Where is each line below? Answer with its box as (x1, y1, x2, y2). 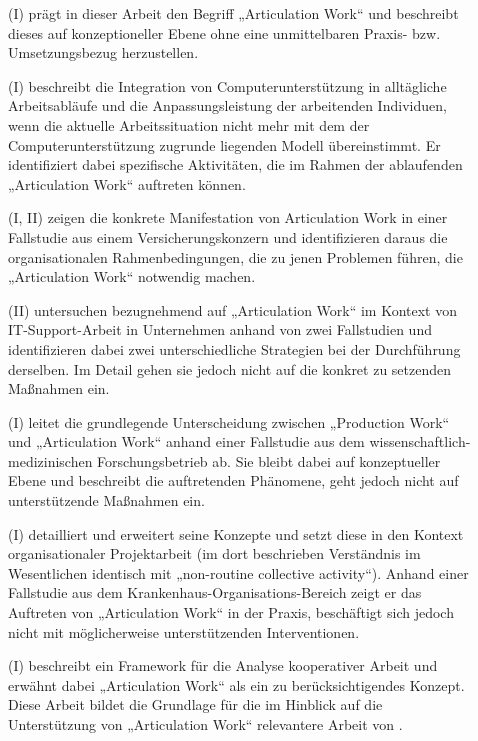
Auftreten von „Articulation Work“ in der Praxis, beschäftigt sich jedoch (8, 602, 454, 623)
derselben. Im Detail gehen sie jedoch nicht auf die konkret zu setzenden (8, 358, 452, 379)
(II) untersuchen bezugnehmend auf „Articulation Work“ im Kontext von (8, 299, 458, 320)
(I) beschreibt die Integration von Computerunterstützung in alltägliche (8, 75, 447, 96)
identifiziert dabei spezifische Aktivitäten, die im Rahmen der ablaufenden (8, 154, 463, 175)
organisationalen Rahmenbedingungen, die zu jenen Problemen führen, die (8, 246, 463, 267)
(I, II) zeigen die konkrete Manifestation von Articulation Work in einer (8, 207, 448, 228)
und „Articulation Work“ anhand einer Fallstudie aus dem (8, 431, 365, 452)
